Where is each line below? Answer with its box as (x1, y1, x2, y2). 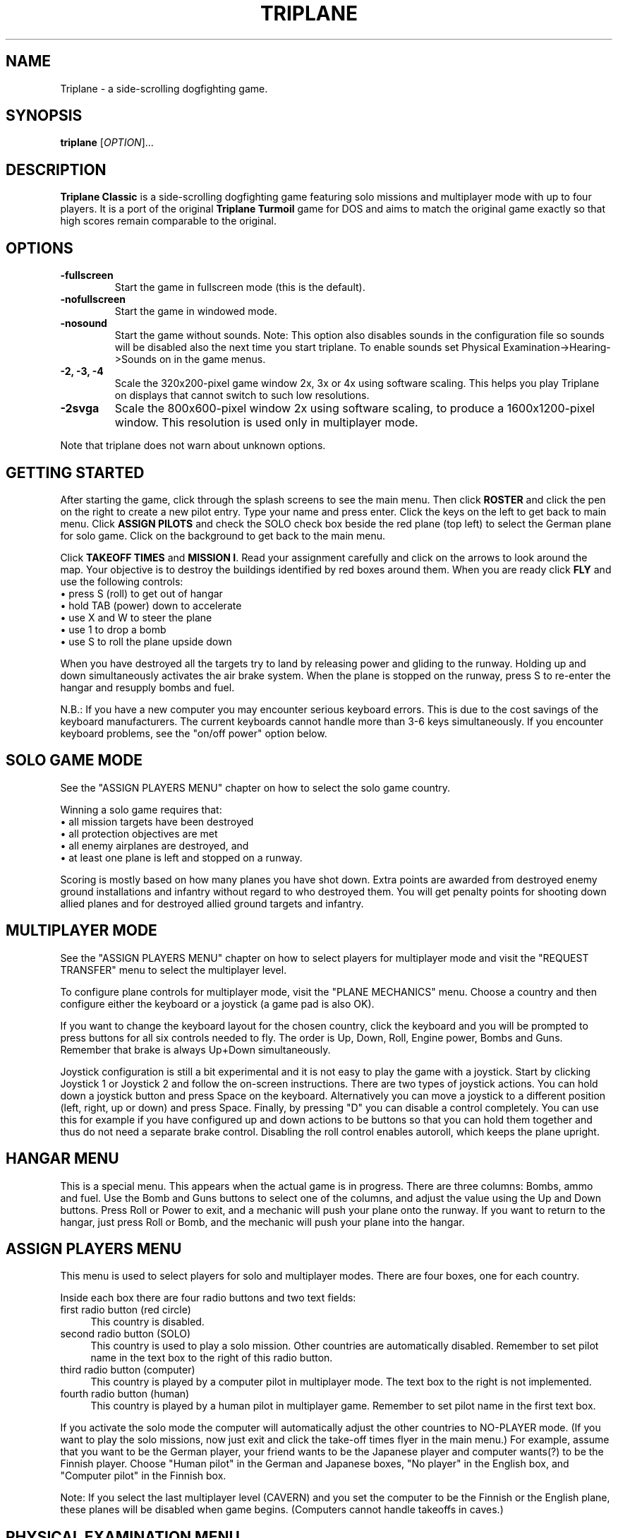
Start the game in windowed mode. (114, 305, 277, 318)
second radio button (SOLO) (60, 1328, 191, 1340)
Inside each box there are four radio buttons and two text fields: (60, 1292, 356, 1304)
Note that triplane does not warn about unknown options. (60, 439, 326, 452)
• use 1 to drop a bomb (60, 623, 166, 636)
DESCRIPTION (6, 160, 107, 179)
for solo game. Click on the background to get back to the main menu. (60, 529, 386, 542)
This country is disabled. (90, 1316, 205, 1328)
